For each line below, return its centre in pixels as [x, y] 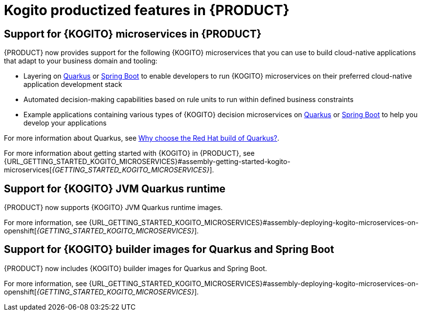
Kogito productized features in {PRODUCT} [147, 10]
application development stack [73, 84]
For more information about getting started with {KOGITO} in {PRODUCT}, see [129, 153]
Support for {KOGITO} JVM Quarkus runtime [115, 189]
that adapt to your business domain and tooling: [81, 61]
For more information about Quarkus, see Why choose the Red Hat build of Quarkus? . [142, 138]
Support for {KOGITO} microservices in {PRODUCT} [133, 34]
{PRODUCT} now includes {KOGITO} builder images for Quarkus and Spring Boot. [136, 268]
